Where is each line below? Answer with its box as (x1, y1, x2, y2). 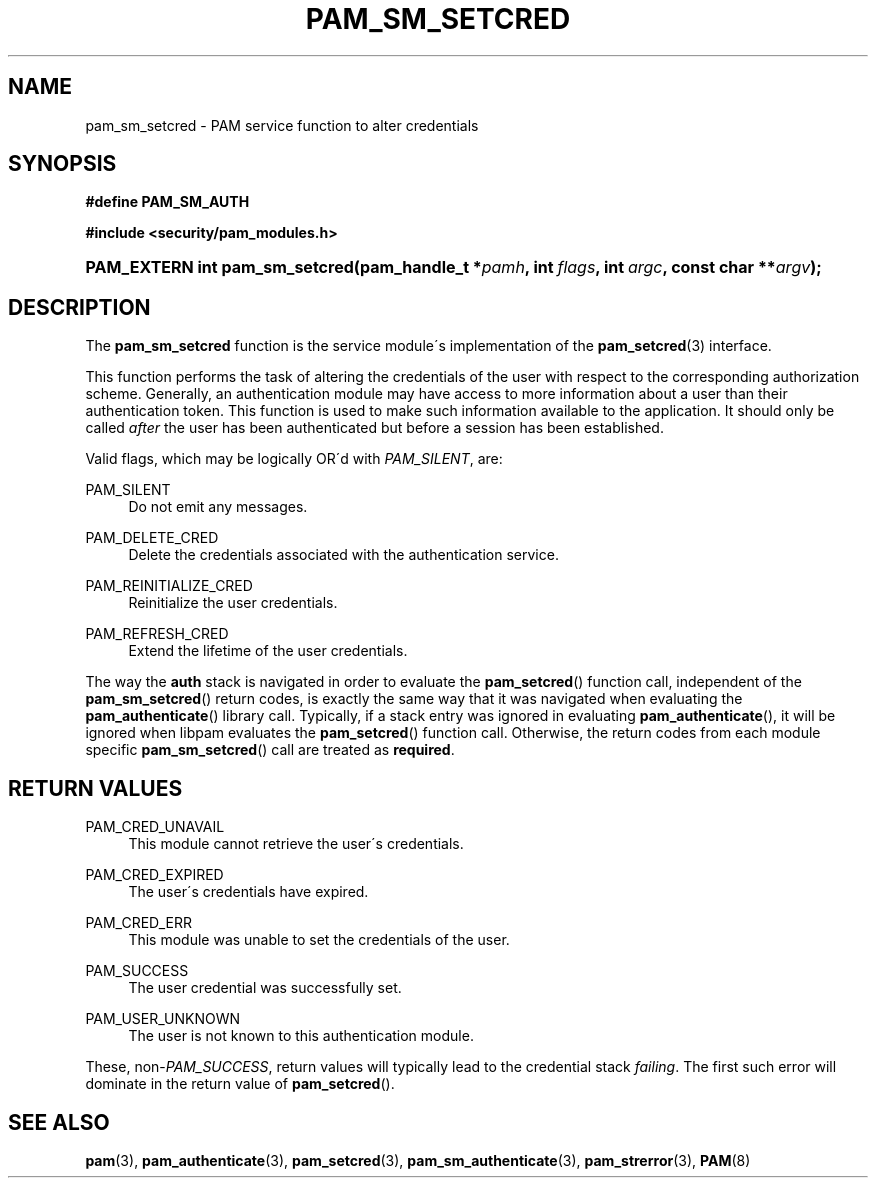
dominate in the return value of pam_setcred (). (85, 1075, 395, 1093)
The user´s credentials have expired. (128, 883, 369, 901)
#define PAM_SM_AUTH (85, 193, 250, 211)
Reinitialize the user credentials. (128, 594, 338, 612)
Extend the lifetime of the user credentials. (128, 642, 408, 660)
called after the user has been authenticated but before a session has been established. (85, 419, 664, 437)
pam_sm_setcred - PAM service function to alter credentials (85, 116, 479, 134)
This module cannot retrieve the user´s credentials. (128, 835, 464, 853)
